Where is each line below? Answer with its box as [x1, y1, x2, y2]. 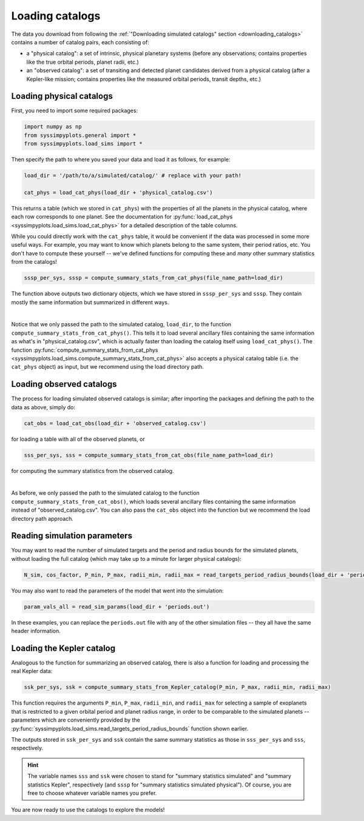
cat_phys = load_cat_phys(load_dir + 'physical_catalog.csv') [24, 189, 213, 196]
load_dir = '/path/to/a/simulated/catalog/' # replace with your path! [24, 172, 242, 179]
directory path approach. [11, 515, 74, 522]
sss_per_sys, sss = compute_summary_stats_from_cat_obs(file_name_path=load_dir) [24, 452, 274, 458]
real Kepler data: [11, 668, 53, 675]
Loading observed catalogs [11, 379, 117, 389]
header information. [11, 628, 61, 635]
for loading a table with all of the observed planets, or [11, 435, 145, 443]
